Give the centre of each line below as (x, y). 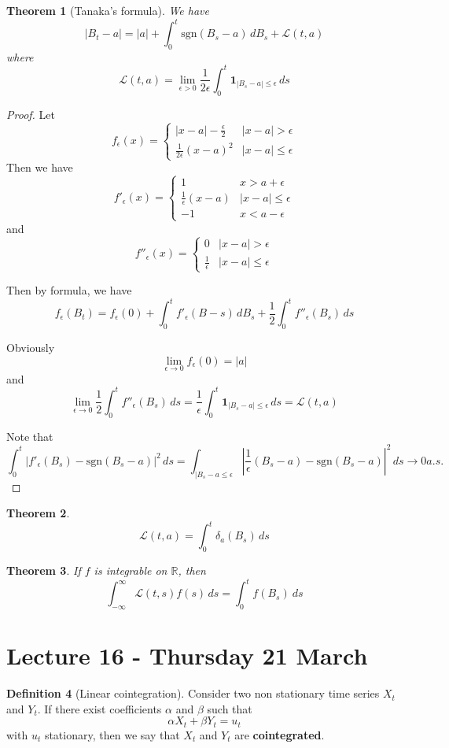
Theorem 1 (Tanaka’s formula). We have (108, 10)
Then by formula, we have (69, 290)
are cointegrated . (280, 734)
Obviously (31, 348)
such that (230, 708)
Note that (30, 436)
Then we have (40, 167)
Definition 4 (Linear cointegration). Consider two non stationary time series (193, 693)
